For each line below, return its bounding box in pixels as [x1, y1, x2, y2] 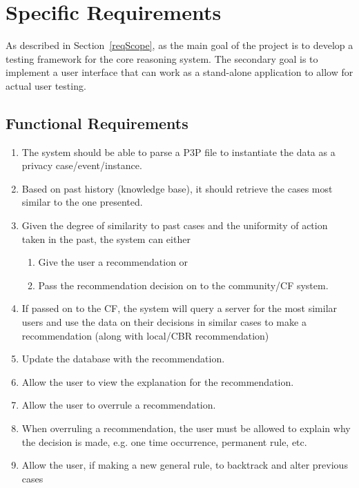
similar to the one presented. [21, 195, 143, 209]
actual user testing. [6, 78, 86, 92]
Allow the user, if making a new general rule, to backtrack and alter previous [21, 458, 348, 472]
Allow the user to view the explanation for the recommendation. [21, 374, 294, 389]
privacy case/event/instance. [21, 158, 142, 173]
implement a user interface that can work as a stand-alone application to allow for [6, 65, 353, 79]
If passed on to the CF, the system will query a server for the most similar [21, 301, 338, 315]
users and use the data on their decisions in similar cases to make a [21, 315, 307, 329]
